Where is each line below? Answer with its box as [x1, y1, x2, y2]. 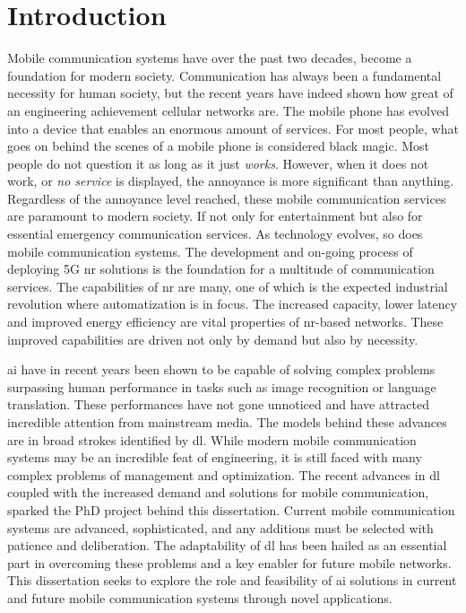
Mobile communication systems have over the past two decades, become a [7, 48, 412, 67]
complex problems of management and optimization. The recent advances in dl [7, 465, 440, 484]
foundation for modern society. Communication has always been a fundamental [7, 66, 442, 84]
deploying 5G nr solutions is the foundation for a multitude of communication [7, 259, 435, 278]
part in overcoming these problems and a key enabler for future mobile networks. [7, 553, 452, 572]
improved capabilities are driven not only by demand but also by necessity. [7, 329, 419, 348]
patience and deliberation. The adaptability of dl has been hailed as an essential [7, 536, 447, 555]
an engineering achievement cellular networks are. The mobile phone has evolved [7, 101, 449, 119]
